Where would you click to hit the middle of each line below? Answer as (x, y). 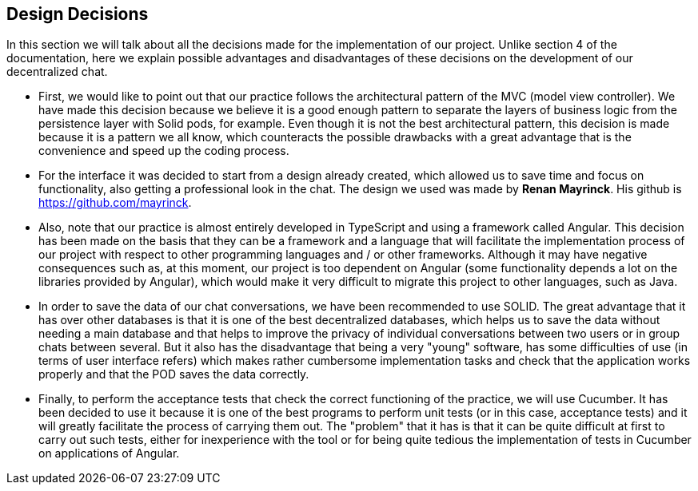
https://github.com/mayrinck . (115, 203)
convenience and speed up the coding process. (164, 151)
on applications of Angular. (109, 453)
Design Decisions (78, 14)
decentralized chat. (57, 72)
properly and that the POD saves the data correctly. (174, 374)
